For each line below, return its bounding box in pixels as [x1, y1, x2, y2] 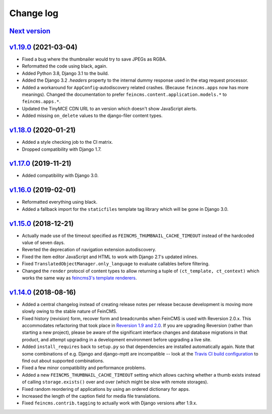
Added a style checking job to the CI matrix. [22, 139, 113, 145]
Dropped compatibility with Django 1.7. [22, 146, 102, 152]
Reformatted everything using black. [22, 199, 98, 205]
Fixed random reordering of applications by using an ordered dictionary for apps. [22, 386, 190, 392]
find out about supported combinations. [22, 358, 104, 364]
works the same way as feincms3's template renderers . [22, 275, 137, 281]
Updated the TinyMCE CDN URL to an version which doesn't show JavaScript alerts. [22, 105, 197, 111]
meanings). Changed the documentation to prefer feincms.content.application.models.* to [22, 91, 227, 98]
